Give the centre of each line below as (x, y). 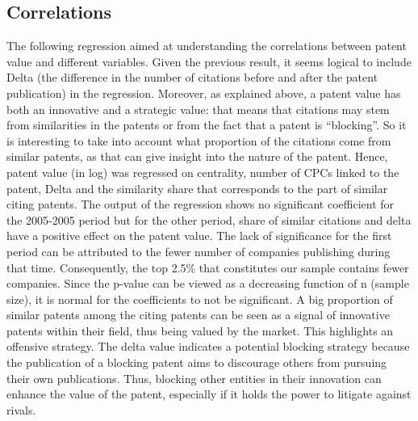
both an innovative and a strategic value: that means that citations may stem (198, 109)
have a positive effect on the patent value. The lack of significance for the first (199, 236)
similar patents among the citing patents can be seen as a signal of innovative (198, 315)
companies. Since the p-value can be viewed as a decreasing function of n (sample (208, 283)
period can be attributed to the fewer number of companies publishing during (199, 251)
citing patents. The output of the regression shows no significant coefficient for (201, 204)
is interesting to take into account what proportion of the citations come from (199, 140)
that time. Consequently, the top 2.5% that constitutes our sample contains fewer (208, 267)
